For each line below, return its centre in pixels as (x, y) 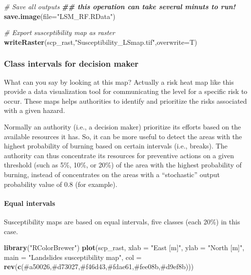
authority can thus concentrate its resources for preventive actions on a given (119, 155)
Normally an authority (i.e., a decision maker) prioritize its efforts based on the (123, 126)
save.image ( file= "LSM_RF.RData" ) (60, 16)
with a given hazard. (35, 110)
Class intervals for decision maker (71, 64)
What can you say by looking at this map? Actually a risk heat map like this (119, 82)
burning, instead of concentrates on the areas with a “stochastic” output (112, 174)
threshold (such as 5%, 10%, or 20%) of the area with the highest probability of (123, 165)
